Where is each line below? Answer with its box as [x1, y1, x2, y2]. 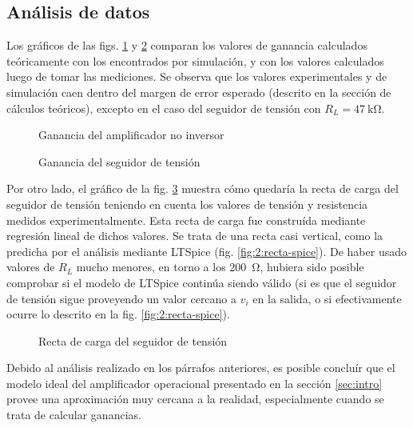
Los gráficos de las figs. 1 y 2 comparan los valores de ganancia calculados [6, 37, 367, 54]
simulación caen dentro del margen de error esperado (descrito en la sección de [6, 83, 391, 100]
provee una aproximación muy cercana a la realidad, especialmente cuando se [6, 390, 384, 407]
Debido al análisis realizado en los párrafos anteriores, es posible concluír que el [6, 359, 395, 376]
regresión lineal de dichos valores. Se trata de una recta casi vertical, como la [6, 227, 383, 244]
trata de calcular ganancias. [6, 406, 141, 423]
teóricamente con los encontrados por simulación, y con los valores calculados [6, 52, 384, 69]
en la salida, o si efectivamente [252, 290, 402, 306]
